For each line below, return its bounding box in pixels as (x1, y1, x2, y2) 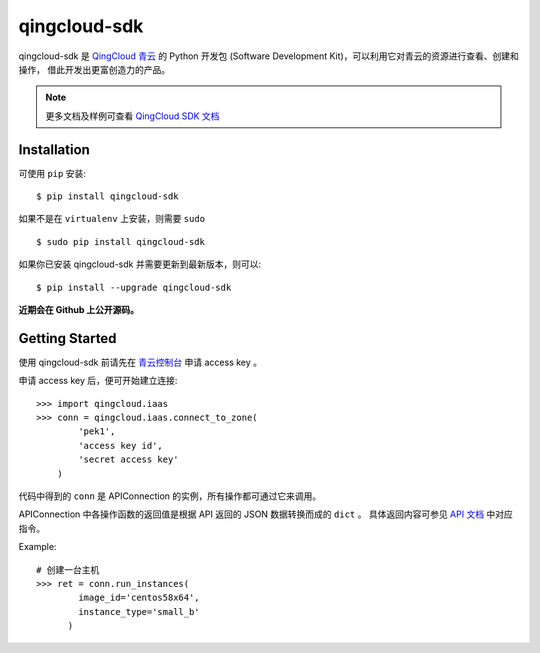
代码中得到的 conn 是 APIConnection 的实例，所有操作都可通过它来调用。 (18, 490, 322, 502)
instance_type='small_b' (78, 606, 200, 617)
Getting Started (18, 330, 117, 347)
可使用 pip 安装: (18, 167, 87, 179)
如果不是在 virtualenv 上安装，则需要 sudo (18, 213, 205, 225)
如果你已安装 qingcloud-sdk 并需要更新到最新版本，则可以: (18, 258, 262, 270)
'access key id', (78, 440, 164, 451)
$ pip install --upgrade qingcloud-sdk (36, 281, 232, 293)
